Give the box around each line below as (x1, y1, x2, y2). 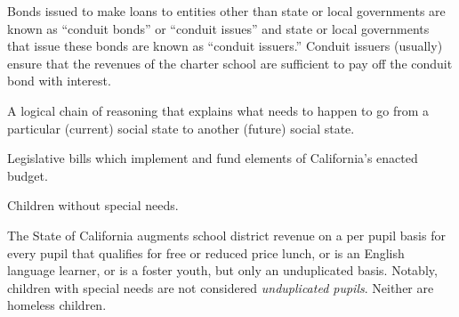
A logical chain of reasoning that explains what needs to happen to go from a (7, 101, 429, 119)
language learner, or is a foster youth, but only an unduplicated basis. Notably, (7, 261, 438, 280)
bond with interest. (7, 71, 111, 90)
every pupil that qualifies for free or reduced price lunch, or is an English (7, 243, 405, 262)
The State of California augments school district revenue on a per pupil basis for (7, 225, 446, 244)
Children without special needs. (7, 196, 179, 215)
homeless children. (7, 296, 107, 314)
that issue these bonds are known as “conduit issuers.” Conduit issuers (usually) (7, 37, 443, 55)
